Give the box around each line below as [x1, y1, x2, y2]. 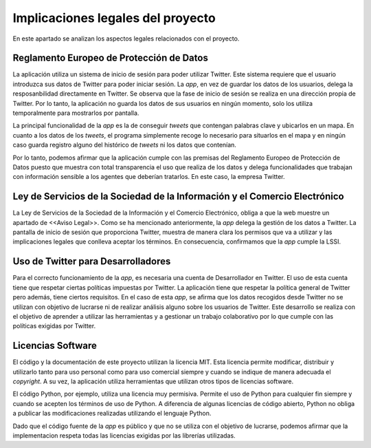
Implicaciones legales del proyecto [12, 10, 216, 25]
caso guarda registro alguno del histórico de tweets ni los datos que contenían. [12, 141, 237, 149]
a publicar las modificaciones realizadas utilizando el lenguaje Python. [12, 409, 212, 418]
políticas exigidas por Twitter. [12, 322, 96, 330]
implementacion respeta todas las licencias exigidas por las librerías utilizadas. [12, 431, 236, 440]
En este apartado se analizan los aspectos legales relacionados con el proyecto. [12, 34, 240, 43]
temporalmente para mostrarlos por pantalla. [12, 109, 139, 117]
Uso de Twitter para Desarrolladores [12, 255, 171, 268]
